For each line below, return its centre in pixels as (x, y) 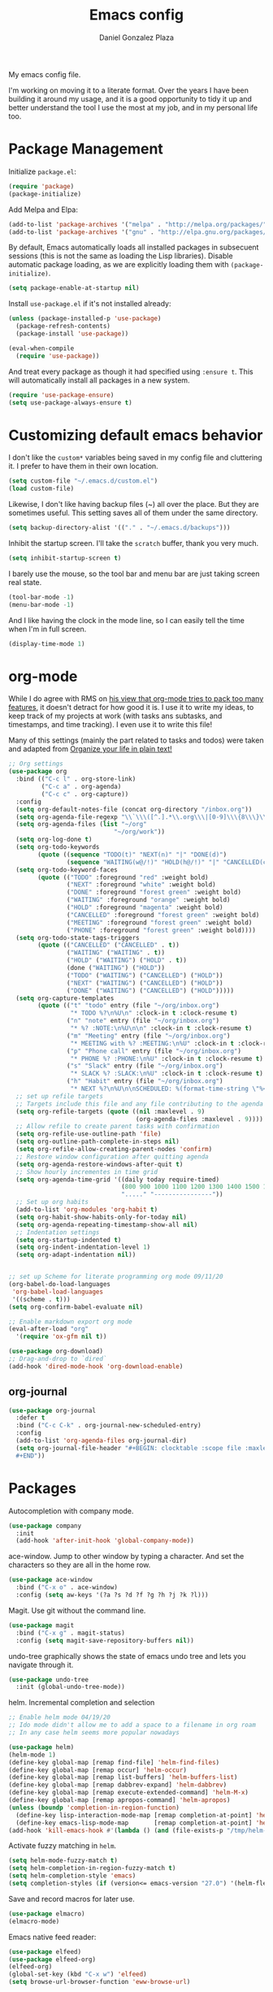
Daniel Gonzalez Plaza (136, 37)
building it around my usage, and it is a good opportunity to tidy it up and (130, 98)
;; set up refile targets (60, 1096)
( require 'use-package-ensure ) (61, 395)
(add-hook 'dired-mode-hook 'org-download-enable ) (96, 1366)
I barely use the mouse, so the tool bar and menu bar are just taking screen (134, 574)
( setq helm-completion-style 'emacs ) (72, 1876)
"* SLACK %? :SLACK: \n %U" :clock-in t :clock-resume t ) (167, 1074)
